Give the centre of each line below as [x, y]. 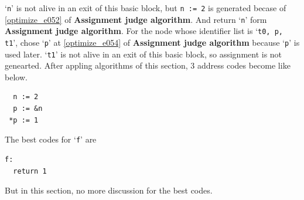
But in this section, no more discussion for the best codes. [109, 190]
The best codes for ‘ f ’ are [51, 139]
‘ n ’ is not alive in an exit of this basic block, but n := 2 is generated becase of [146, 8]
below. [16, 77]
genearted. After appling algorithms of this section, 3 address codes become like [148, 65]
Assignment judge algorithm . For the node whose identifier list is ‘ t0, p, [144, 31]
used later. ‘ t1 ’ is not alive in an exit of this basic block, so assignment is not [144, 54]
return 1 [30, 171]
